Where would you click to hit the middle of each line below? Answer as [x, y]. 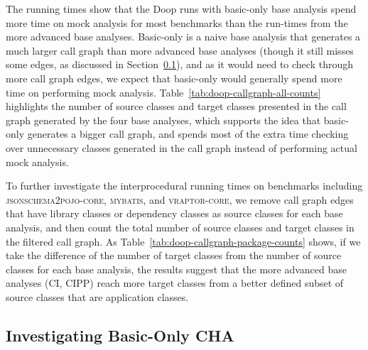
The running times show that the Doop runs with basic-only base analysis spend [181, 9]
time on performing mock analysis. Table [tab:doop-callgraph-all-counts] [163, 92]
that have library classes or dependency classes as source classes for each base [174, 213]
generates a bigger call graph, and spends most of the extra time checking [188, 134]
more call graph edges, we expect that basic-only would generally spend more [174, 78]
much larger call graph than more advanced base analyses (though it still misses [180, 50]
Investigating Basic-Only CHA [120, 335]
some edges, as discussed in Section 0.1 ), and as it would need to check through [180, 64]
